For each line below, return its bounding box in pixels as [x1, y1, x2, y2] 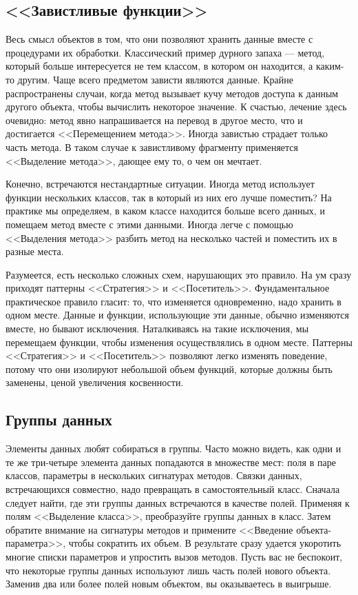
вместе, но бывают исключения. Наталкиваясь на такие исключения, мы [6, 321, 309, 336]
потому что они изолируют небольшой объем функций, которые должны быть [6, 361, 333, 376]
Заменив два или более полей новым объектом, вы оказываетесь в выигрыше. [6, 576, 332, 591]
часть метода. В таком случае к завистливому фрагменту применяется [6, 139, 298, 154]
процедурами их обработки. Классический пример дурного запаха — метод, [6, 45, 325, 59]
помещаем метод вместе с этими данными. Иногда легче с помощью [6, 216, 293, 231]
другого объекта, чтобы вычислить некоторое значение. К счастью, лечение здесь [6, 99, 347, 114]
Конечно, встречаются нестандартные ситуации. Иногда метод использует [6, 177, 315, 191]
